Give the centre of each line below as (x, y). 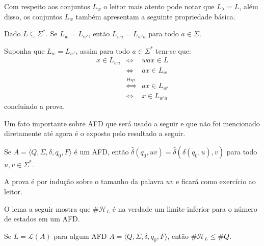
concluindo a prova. (35, 106)
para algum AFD (80, 236)
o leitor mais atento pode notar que (159, 6)
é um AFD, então (101, 151)
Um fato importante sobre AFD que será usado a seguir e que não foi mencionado (132, 123)
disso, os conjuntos (33, 16)
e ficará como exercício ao (216, 181)
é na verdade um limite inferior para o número (185, 208)
